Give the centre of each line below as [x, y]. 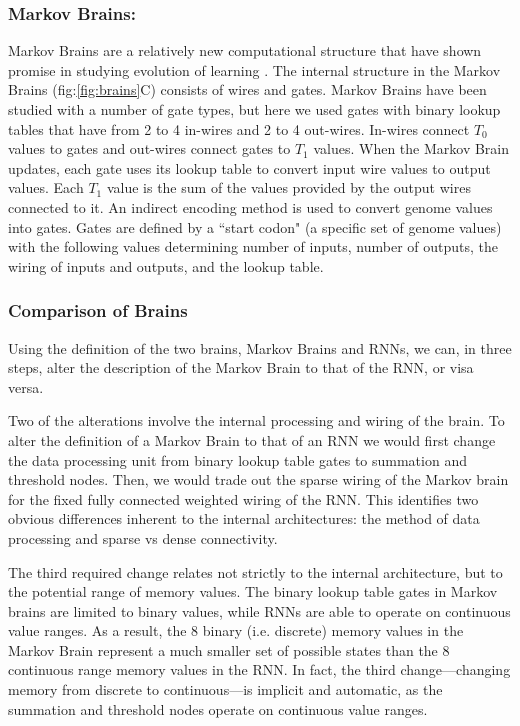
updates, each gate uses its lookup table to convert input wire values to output [249, 167]
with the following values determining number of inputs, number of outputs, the [253, 246]
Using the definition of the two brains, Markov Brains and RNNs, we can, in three [260, 347]
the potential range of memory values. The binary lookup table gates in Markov [253, 591]
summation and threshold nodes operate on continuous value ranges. [218, 708]
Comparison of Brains [98, 310]
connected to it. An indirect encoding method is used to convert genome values [250, 206]
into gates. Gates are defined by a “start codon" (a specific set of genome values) [255, 226]
